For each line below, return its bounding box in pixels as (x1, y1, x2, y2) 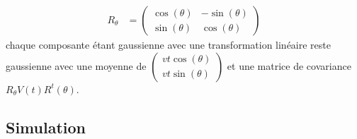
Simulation (6, 116, 86, 138)
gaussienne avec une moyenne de (6, 58, 147, 73)
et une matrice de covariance (227, 58, 351, 73)
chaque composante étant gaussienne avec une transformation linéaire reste (6, 37, 331, 52)
